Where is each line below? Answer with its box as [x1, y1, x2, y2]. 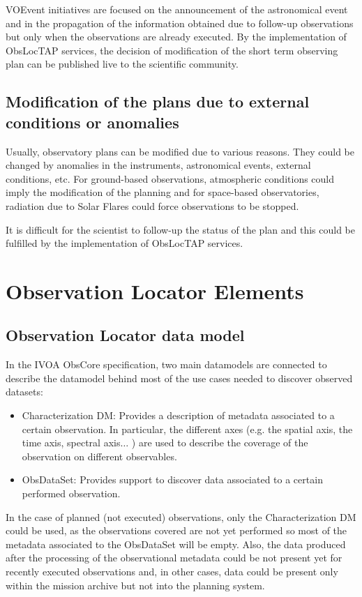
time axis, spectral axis [22, 435, 121, 450]
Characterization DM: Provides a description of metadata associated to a [22, 408, 335, 423]
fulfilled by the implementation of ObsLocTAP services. [6, 236, 243, 250]
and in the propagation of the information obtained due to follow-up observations [6, 15, 354, 30]
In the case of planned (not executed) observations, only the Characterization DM [6, 509, 356, 524]
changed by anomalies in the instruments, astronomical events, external [6, 158, 311, 172]
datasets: [6, 384, 43, 399]
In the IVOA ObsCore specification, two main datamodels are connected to [6, 357, 327, 372]
